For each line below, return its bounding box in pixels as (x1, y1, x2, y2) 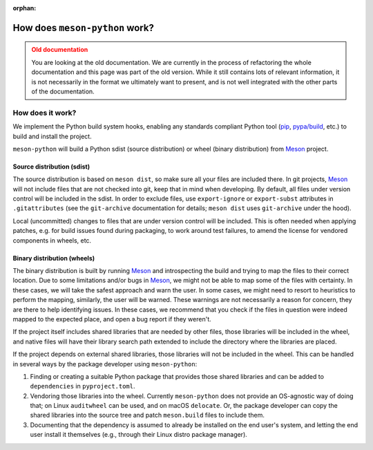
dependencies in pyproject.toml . (30, 382, 135, 391)
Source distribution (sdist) (12, 162, 90, 171)
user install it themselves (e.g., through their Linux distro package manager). (30, 431, 248, 439)
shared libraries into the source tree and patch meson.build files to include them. (30, 411, 265, 420)
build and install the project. (12, 132, 93, 140)
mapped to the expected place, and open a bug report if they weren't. (12, 315, 212, 323)
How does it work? (12, 108, 77, 118)
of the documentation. (31, 87, 95, 95)
